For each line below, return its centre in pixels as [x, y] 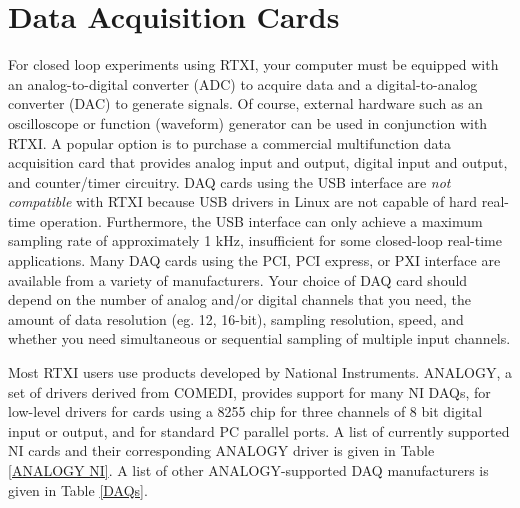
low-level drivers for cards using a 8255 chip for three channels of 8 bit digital [245, 411]
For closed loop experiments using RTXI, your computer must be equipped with [253, 64]
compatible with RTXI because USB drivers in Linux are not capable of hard [243, 201]
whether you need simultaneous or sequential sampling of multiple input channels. [259, 338]
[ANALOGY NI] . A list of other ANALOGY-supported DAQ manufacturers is [248, 470]
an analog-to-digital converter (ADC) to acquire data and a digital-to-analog [243, 83]
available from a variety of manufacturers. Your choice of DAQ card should [238, 279]
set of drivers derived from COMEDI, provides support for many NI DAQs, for [249, 391]
